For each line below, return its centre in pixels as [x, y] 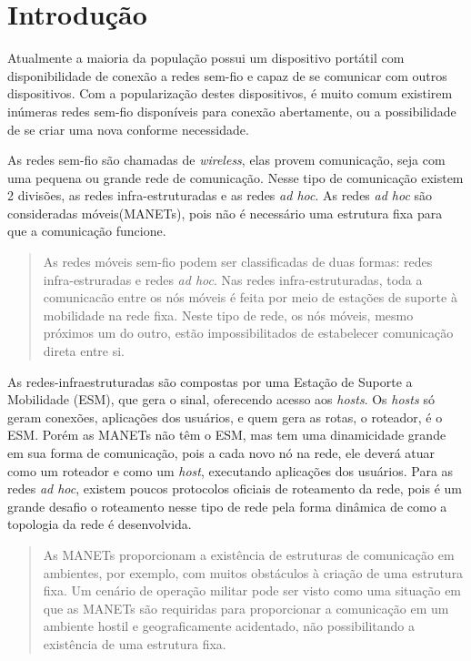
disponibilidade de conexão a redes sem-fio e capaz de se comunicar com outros [227, 75]
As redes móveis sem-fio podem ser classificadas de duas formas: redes [238, 262]
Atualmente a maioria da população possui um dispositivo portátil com [206, 58]
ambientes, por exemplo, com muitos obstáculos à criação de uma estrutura [253, 572]
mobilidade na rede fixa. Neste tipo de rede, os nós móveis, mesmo [228, 315]
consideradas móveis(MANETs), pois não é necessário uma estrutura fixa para [225, 213]
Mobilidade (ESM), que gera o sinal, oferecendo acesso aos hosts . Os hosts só [221, 399]
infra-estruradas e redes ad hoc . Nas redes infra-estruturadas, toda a [233, 279]
